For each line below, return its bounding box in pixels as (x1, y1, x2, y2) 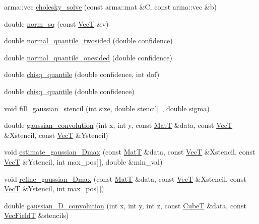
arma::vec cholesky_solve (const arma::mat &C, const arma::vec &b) (4, 2, 217, 12)
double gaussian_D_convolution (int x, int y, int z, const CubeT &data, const (4, 200, 246, 210)
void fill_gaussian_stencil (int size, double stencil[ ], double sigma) (4, 103, 210, 113)
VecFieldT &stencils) (4, 210, 69, 220)
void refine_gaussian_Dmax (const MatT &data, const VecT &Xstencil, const (4, 173, 246, 184)
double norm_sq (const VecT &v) (4, 18, 109, 29)
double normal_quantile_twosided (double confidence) (4, 35, 173, 46)
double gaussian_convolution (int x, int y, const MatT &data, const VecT (4, 120, 233, 130)
